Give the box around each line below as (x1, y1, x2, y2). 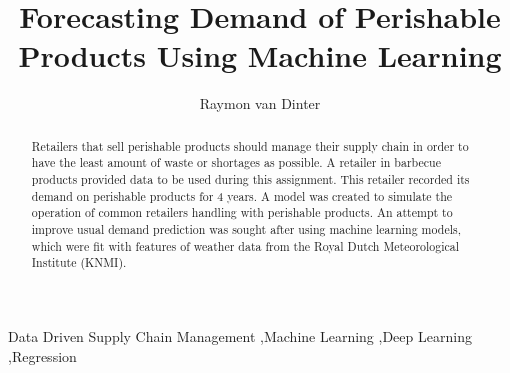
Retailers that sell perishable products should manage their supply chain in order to (31, 137, 469, 154)
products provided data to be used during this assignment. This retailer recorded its (31, 171, 470, 188)
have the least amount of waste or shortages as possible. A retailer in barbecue (31, 154, 441, 171)
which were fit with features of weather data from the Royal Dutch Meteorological (31, 237, 460, 254)
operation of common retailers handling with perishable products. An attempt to (31, 204, 453, 221)
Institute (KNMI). (31, 254, 127, 271)
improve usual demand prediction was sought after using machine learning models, (31, 220, 461, 237)
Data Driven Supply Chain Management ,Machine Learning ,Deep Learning (8, 325, 472, 346)
